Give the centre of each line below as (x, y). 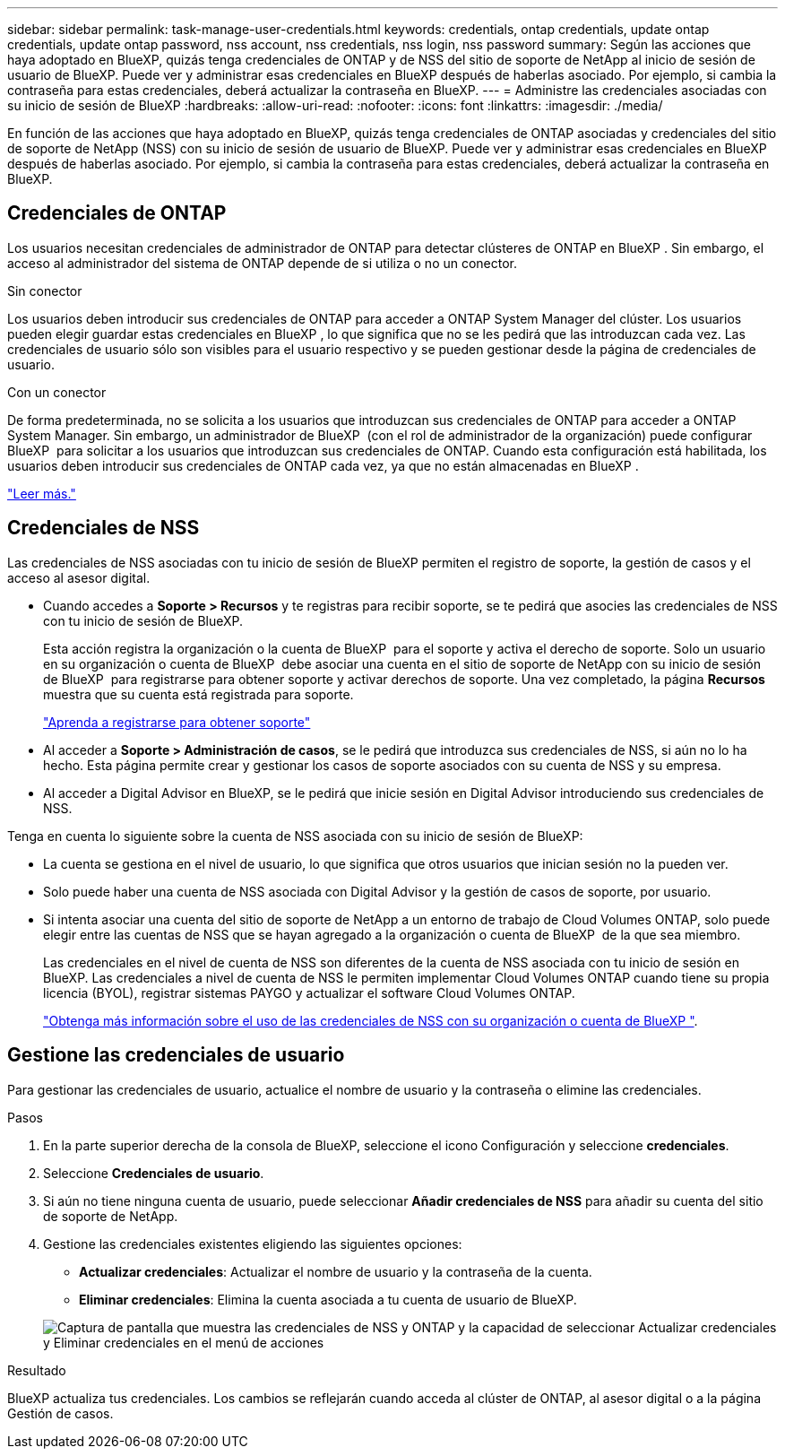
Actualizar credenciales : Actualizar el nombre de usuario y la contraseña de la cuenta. (336, 1271)
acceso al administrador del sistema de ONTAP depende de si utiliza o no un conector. (263, 263)
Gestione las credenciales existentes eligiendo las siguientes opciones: (253, 1244)
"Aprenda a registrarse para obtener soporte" (177, 722)
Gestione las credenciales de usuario (176, 1055)
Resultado (37, 1370)
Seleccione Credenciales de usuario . (154, 1173)
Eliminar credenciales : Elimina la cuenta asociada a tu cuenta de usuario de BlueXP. (328, 1299)
